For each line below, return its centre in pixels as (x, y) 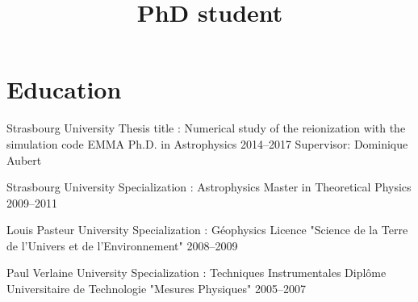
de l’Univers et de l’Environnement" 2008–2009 (122, 245)
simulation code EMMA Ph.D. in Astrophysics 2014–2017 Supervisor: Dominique (207, 143)
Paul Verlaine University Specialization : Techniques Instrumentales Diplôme (196, 273)
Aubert (24, 159)
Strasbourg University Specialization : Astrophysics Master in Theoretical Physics (209, 187)
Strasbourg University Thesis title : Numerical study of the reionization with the (206, 128)
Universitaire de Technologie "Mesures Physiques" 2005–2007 (156, 289)
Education (64, 89)
